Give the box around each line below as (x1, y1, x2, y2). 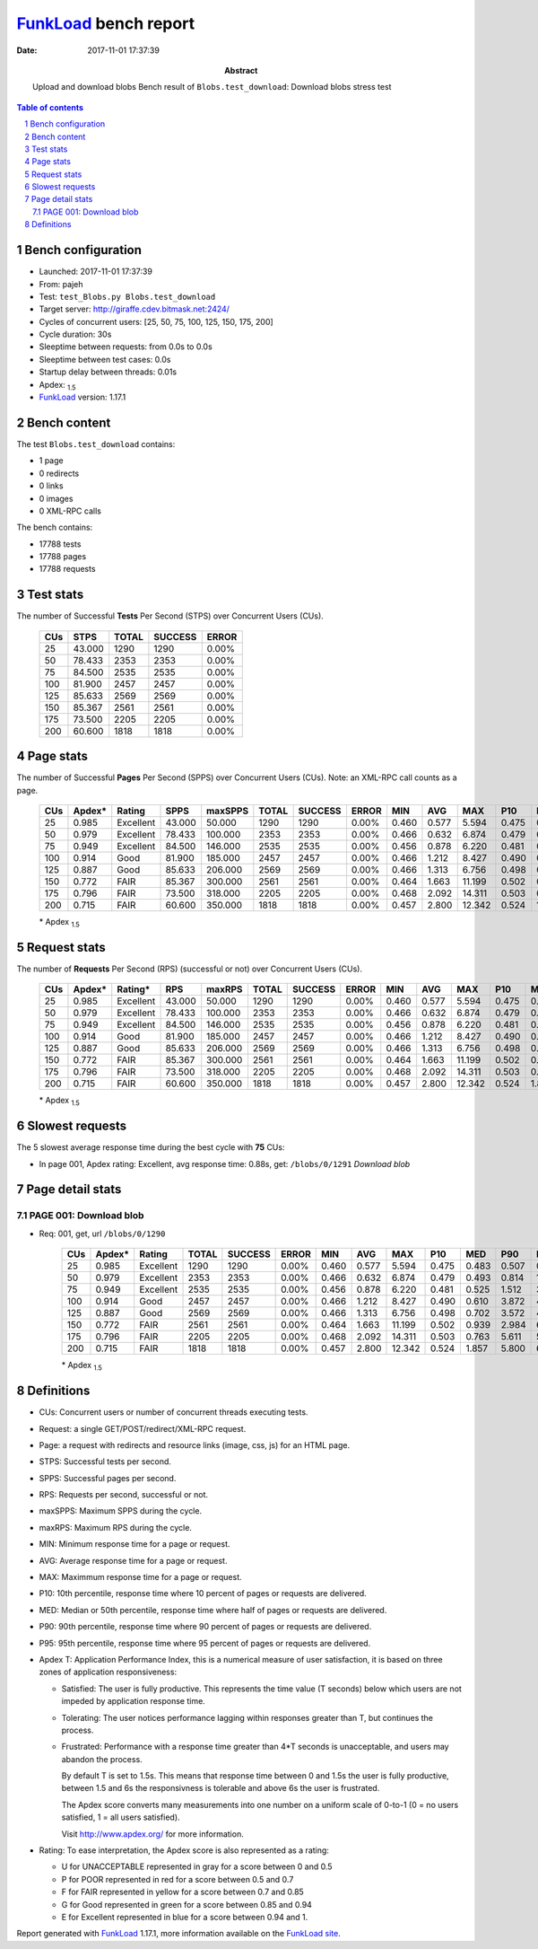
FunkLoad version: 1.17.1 (39, 391, 126, 403)
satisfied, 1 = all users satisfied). (61, 1812, 180, 1822)
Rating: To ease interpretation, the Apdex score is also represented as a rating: (39, 1845, 329, 1856)
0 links (39, 480, 64, 491)
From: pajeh (39, 278, 83, 289)
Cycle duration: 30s (39, 329, 112, 340)
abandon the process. (61, 1753, 143, 1764)
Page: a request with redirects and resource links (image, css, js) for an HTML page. (39, 1439, 350, 1450)
